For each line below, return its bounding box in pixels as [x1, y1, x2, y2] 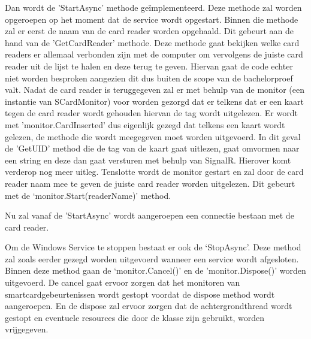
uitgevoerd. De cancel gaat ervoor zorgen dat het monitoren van [5, 276, 240, 289]
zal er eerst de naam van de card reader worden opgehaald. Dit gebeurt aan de [5, 25, 294, 37]
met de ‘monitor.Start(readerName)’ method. [5, 189, 171, 201]
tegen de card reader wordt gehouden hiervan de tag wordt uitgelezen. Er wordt [5, 107, 298, 119]
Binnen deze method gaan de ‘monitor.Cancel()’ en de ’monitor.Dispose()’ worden [5, 264, 306, 277]
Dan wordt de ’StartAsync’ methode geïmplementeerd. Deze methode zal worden [5, 1, 302, 13]
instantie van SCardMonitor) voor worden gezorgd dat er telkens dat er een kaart [5, 95, 304, 107]
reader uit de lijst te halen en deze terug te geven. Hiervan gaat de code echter [5, 59, 293, 72]
